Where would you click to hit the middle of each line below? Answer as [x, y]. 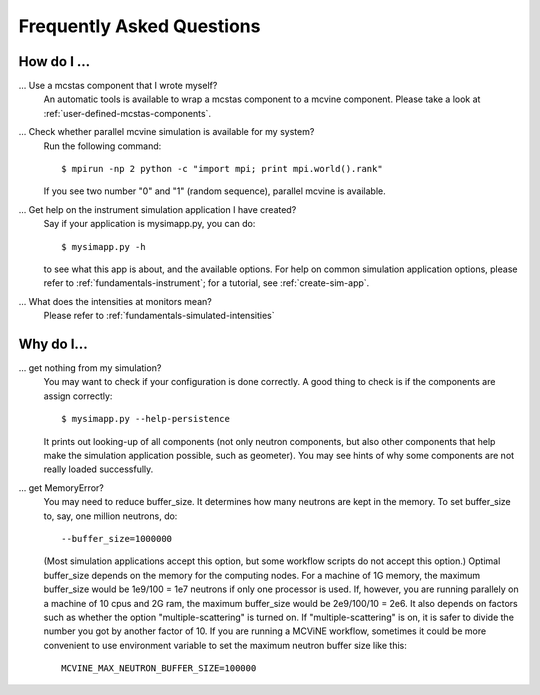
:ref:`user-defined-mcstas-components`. [127, 113]
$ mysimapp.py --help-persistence [145, 419]
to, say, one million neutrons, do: [110, 516]
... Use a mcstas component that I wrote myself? [118, 86]
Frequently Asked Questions [139, 26]
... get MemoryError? [61, 487]
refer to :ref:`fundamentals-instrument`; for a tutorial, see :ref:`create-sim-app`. [206, 283]
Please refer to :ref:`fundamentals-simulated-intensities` [159, 316]
